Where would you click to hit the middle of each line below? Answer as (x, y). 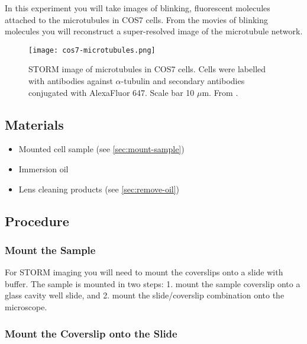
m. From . (220, 92)
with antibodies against (71, 81)
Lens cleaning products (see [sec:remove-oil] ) (99, 189)
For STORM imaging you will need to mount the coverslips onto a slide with (144, 272)
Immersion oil (43, 169)
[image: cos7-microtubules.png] (92, 50)
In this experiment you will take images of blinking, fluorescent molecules (138, 8)
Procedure (37, 221)
